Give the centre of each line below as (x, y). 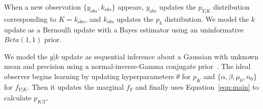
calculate (18, 98)
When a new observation (43, 7)
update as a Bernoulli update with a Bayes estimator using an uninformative (124, 29)
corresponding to (30, 19)
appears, (131, 7)
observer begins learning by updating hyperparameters (89, 76)
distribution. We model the (207, 19)
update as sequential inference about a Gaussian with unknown (160, 56)
